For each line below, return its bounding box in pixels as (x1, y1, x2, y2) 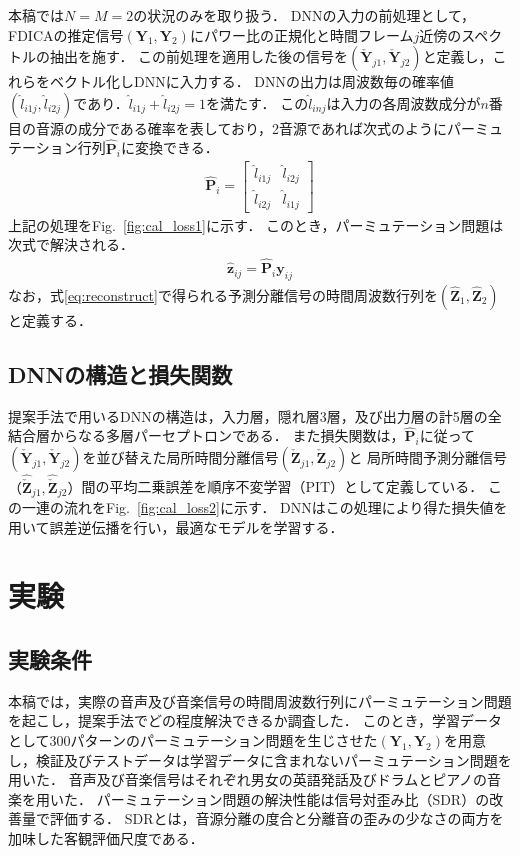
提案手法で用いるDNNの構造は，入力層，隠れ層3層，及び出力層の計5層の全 (8, 405, 502, 426)
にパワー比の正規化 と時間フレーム (189, 24, 414, 45)
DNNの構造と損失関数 (8, 358, 233, 389)
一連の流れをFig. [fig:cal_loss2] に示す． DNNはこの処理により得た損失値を (21, 496, 508, 517)
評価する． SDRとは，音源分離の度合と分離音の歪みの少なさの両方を (49, 808, 504, 829)
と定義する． (8, 309, 92, 330)
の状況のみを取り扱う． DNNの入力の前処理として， (133, 5, 475, 25)
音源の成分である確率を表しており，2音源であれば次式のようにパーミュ (35, 117, 503, 138)
